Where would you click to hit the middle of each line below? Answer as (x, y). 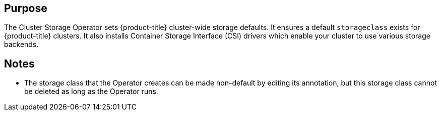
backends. (21, 44)
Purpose (26, 8)
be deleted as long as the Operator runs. (91, 91)
